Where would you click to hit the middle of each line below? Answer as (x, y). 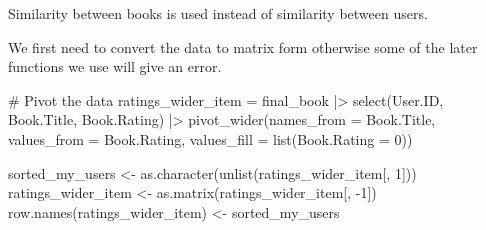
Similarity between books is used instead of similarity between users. (218, 13)
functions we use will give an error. (115, 66)
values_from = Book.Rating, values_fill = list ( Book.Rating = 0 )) (210, 138)
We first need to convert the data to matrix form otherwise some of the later (243, 46)
